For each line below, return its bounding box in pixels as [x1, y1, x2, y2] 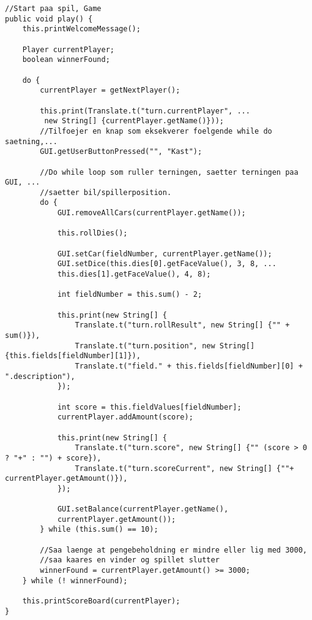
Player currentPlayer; [22, 45, 114, 54]
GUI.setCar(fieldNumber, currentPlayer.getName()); [57, 249, 272, 258]
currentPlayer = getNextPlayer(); [40, 86, 180, 95]
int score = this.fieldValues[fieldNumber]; [57, 402, 242, 411]
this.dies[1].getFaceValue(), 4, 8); [57, 270, 211, 279]
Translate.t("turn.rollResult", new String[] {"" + [75, 321, 290, 330]
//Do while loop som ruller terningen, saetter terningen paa [40, 167, 299, 177]
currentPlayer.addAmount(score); [57, 413, 193, 422]
